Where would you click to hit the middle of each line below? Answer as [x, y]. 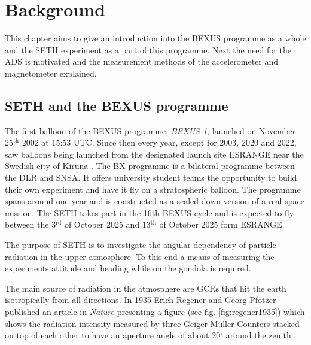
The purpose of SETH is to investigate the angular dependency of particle [141, 245]
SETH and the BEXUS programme [117, 105]
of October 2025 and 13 [107, 224]
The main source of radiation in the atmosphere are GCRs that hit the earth [146, 288]
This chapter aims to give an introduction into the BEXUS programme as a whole [155, 38]
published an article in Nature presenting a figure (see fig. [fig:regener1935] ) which [155, 312]
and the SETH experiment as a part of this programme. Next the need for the [148, 49]
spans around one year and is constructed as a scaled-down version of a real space [155, 201]
